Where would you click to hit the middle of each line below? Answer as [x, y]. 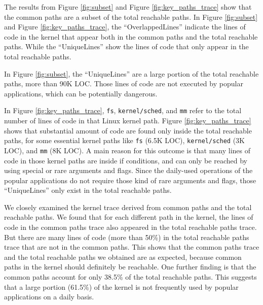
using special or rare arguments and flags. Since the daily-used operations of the [128, 170]
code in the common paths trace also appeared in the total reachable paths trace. [130, 227]
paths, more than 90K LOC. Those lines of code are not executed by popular [124, 83]
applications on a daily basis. [49, 297]
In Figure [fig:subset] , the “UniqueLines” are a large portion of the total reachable [131, 73]
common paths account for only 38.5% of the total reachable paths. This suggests [130, 277]
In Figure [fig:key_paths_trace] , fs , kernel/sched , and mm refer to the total [123, 110]
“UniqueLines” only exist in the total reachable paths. [88, 190]
